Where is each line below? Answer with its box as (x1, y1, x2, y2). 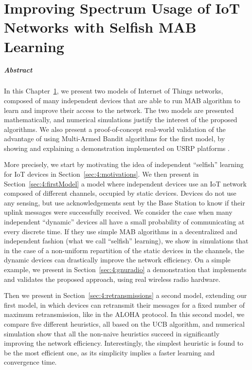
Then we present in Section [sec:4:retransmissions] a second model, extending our (4, 290, 247, 300)
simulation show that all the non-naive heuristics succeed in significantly (4, 328, 220, 338)
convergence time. (4, 357, 57, 367)
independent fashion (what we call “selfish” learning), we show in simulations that (4, 236, 249, 246)
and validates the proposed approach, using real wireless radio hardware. (4, 274, 220, 284)
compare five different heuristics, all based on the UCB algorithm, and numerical (4, 318, 245, 329)
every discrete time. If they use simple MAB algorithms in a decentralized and (4, 226, 237, 236)
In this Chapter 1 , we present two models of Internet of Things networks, (4, 86, 223, 96)
